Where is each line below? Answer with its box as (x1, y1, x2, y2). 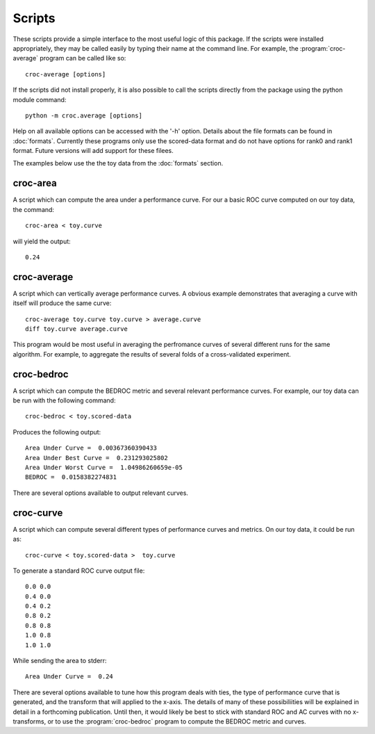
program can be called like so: (39, 54, 126, 63)
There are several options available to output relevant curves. (12, 489, 189, 497)
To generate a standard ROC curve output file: (12, 566, 145, 575)
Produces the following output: (12, 427, 101, 436)
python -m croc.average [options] (25, 111, 142, 120)
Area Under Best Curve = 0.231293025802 (25, 454, 168, 462)
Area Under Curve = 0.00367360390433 (25, 444, 158, 452)
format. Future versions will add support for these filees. (12, 147, 174, 155)
